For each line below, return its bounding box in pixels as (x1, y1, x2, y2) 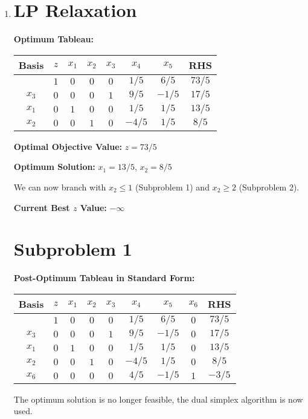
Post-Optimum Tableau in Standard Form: (13, 271, 195, 284)
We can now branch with (13, 180, 106, 193)
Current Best (13, 201, 70, 213)
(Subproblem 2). (239, 180, 300, 193)
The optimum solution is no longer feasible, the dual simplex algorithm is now (13, 392, 303, 405)
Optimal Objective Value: (13, 140, 122, 152)
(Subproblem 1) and (135, 180, 210, 193)
